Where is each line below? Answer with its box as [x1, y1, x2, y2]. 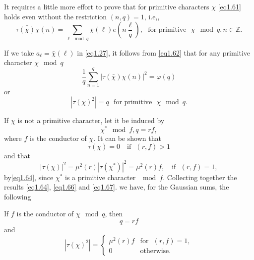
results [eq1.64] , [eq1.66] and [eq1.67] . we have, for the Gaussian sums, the [4, 182, 229, 192]
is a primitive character [65, 172, 136, 182]
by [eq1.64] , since [4, 172, 54, 182]
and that [4, 150, 30, 160]
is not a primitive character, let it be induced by [17, 115, 165, 126]
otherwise [140, 248, 169, 255]
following [4, 191, 31, 201]
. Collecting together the [163, 172, 237, 182]
